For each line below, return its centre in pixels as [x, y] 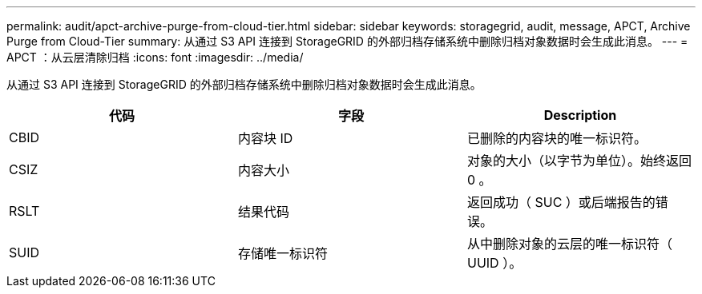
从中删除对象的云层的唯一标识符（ [569, 244]
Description [580, 115]
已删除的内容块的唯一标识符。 [557, 138]
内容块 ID [265, 138]
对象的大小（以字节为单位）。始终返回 [579, 161]
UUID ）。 [494, 263]
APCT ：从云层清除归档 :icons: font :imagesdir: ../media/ [155, 57]
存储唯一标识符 [282, 253]
